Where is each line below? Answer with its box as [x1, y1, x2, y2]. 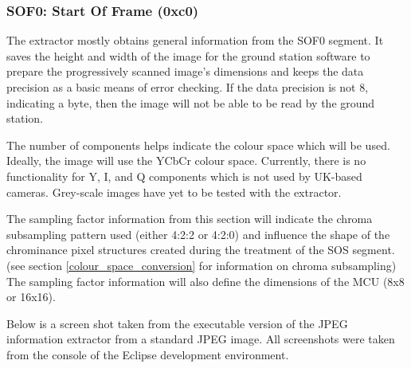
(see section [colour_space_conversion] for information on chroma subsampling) [6, 256, 397, 273]
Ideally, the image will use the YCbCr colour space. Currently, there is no [6, 152, 366, 169]
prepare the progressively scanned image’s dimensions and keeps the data [6, 63, 364, 80]
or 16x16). [6, 288, 56, 305]
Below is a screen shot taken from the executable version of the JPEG [6, 315, 348, 331]
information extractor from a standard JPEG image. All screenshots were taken [6, 331, 395, 347]
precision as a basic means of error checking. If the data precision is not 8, [6, 79, 369, 95]
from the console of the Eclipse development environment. [6, 346, 289, 362]
